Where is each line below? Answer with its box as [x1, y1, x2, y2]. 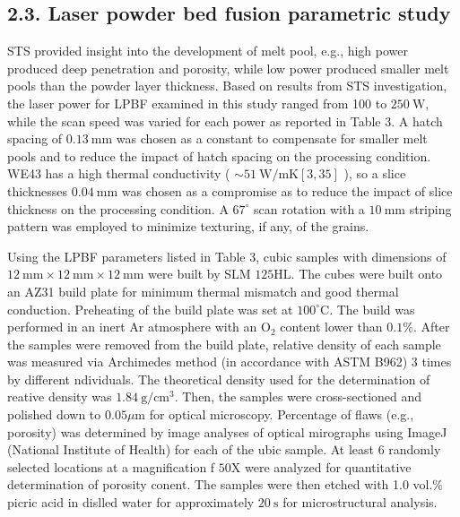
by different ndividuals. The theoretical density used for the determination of [7, 369, 430, 388]
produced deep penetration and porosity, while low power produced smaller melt [7, 58, 449, 77]
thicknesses [7, 181, 68, 200]
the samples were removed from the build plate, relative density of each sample [7, 334, 441, 353]
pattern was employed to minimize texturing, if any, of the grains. [7, 217, 369, 236]
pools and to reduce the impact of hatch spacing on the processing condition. [7, 146, 431, 165]
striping [409, 199, 452, 218]
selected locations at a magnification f [7, 457, 215, 476]
